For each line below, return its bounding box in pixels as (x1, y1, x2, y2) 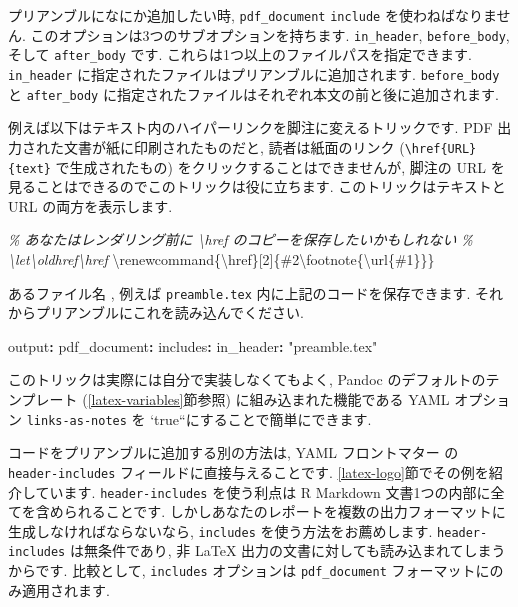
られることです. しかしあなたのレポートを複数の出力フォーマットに (63, 501, 506, 522)
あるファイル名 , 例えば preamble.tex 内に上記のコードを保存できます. (8, 282, 471, 303)
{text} (8, 161, 51, 176)
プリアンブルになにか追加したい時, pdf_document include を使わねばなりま (8, 5, 497, 25)
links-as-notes (26, 413, 127, 428)
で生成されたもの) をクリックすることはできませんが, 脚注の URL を (55, 156, 505, 177)
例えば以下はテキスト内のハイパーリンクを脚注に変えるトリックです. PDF (8, 117, 493, 138)
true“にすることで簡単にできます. (154, 408, 372, 429)
